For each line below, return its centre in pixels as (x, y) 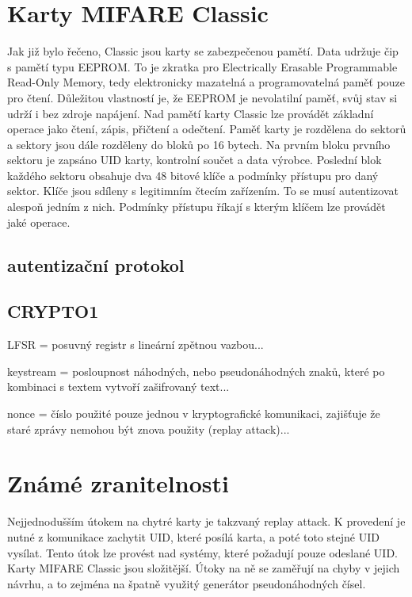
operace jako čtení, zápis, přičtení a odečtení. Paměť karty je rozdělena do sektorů (207, 129)
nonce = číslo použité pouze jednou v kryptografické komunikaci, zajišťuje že (194, 413)
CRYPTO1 (53, 311)
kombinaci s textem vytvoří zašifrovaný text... (118, 387)
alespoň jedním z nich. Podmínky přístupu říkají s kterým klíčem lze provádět (196, 207)
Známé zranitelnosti (118, 483)
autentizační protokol (96, 264)
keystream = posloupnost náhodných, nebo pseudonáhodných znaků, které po (196, 371)
